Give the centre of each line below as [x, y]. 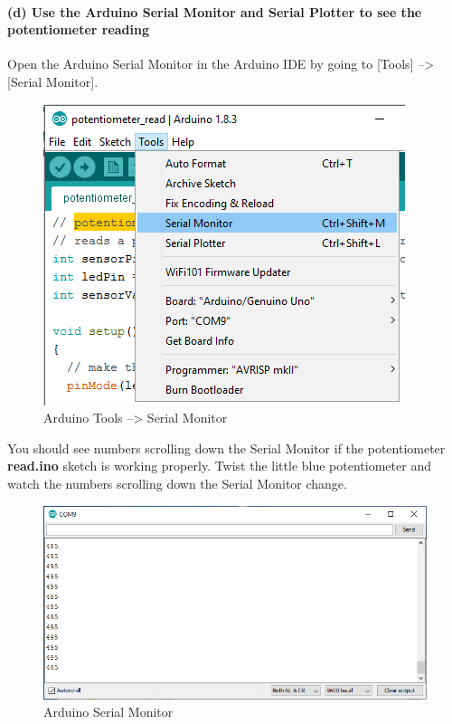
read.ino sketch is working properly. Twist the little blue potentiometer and [219, 466]
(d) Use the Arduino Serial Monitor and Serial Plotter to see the [215, 11]
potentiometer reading [79, 29]
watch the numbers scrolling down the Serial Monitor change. [177, 483]
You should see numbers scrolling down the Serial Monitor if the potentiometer [226, 448]
